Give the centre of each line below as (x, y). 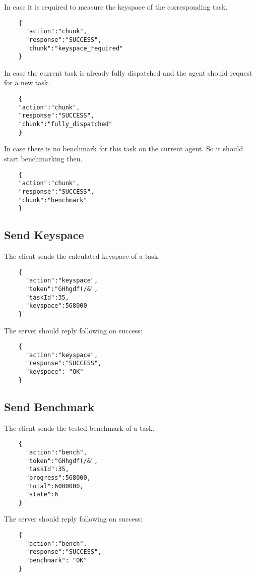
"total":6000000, (54, 486)
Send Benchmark (49, 406)
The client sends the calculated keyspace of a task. (82, 256)
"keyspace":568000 (56, 306)
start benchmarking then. (43, 158)
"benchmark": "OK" (56, 561)
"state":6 (42, 495)
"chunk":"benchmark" (53, 200)
